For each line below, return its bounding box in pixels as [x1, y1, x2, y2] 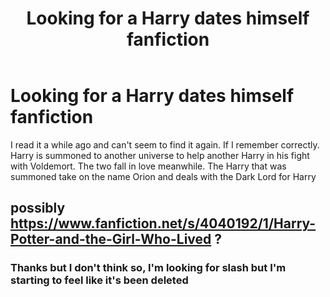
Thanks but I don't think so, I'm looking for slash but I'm [10, 261, 287, 275]
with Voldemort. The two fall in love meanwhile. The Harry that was [10, 160, 287, 172]
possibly [10, 200, 66, 217]
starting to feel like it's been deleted [10, 273, 189, 287]
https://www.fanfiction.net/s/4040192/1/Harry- [10, 215, 317, 232]
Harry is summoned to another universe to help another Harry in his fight [10, 149, 310, 161]
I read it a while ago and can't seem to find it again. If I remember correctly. [10, 138, 320, 151]
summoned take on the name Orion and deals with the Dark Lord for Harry [10, 170, 317, 182]
